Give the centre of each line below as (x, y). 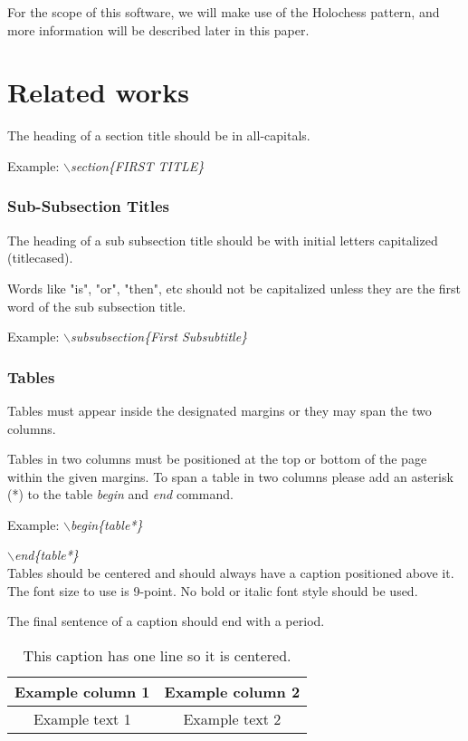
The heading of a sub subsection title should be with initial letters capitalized (223, 240)
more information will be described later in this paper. (158, 29)
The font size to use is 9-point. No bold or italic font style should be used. (213, 590)
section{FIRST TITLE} (138, 165)
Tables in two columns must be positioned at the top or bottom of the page (217, 459)
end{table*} (46, 555)
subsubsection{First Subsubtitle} (159, 337)
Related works (98, 92)
